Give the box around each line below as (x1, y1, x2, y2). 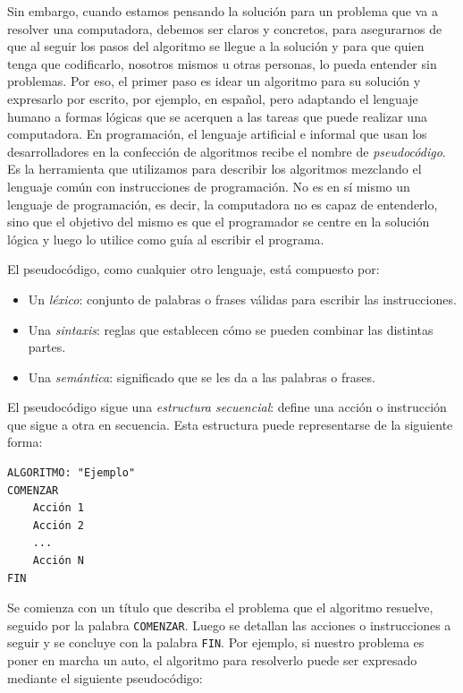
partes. (28, 338, 66, 356)
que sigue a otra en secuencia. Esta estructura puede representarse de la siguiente (7, 415, 453, 433)
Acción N (32, 554, 84, 568)
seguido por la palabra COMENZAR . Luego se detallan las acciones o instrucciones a (7, 615, 451, 634)
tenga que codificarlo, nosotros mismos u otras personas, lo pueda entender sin (7, 54, 437, 73)
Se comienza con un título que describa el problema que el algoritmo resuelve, (7, 598, 434, 617)
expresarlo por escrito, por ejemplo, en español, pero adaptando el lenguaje (7, 89, 418, 107)
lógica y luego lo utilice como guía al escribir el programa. (7, 229, 324, 248)
